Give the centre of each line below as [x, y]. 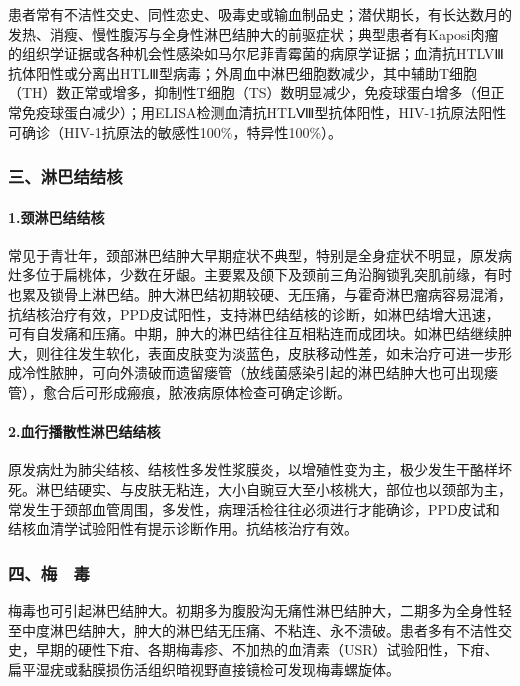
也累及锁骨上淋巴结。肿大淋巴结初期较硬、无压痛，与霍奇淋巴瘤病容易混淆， [260, 293]
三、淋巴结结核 [65, 176]
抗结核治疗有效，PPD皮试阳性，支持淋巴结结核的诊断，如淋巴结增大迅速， [254, 313]
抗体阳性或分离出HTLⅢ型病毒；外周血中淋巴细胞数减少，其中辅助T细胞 [243, 72]
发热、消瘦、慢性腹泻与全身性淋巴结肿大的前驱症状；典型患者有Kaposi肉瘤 [253, 33]
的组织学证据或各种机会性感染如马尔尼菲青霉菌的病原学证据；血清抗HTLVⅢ [256, 53]
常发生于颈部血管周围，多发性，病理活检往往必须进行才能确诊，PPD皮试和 [254, 508]
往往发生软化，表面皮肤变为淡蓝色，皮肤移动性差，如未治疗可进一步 [273, 352]
